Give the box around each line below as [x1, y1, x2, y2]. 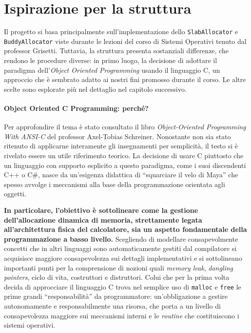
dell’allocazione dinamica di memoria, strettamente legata [4, 214, 202, 225]
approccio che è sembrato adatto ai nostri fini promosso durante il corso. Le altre [4, 74, 246, 84]
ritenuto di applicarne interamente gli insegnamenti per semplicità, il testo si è [4, 141, 238, 151]
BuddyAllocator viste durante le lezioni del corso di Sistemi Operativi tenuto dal [4, 36, 247, 46]
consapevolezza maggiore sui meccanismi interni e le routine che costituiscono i [4, 310, 239, 320]
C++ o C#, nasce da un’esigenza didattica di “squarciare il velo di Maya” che [4, 169, 238, 180]
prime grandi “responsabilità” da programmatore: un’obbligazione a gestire [4, 291, 228, 301]
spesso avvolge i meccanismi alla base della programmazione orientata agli [4, 179, 225, 189]
